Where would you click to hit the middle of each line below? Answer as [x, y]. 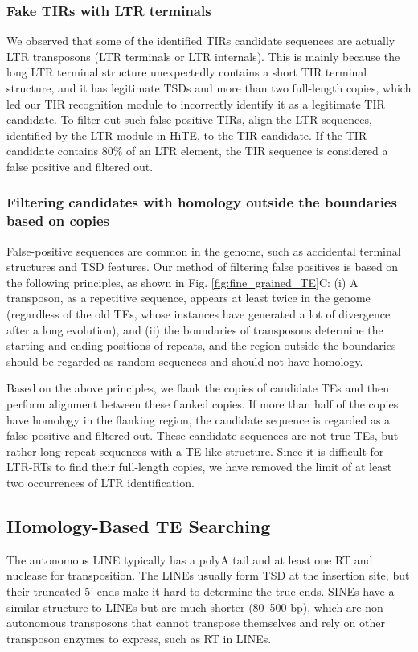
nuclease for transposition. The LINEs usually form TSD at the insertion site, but [208, 575]
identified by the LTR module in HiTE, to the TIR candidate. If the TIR [187, 135]
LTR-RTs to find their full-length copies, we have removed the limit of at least [199, 467]
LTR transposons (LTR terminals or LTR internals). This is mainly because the [203, 56]
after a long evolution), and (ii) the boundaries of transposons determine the [195, 329]
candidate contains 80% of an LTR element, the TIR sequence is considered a [197, 151]
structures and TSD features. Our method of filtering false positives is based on [203, 267]
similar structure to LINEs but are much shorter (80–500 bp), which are [184, 607]
